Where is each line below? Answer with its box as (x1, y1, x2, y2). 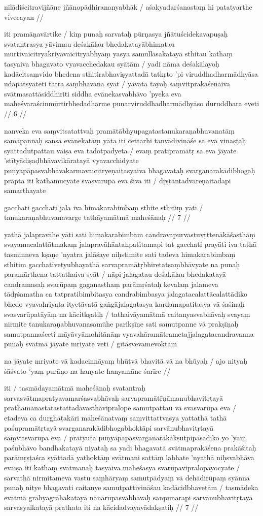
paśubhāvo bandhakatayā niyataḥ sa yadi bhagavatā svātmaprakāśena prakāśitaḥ (4, 442, 256, 453)
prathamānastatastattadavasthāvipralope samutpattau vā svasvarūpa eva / (4, 402, 236, 413)
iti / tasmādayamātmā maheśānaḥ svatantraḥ (4, 382, 146, 393)
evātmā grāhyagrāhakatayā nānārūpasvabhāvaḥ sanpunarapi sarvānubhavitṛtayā (4, 492, 253, 502)
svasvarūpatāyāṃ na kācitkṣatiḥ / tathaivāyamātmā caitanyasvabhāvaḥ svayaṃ (4, 308, 250, 319)
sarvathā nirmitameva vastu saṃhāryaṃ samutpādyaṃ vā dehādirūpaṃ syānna (4, 472, 250, 482)
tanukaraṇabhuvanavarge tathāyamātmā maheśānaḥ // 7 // (4, 212, 191, 222)
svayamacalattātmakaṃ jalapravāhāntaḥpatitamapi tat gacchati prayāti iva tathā (4, 239, 256, 249)
